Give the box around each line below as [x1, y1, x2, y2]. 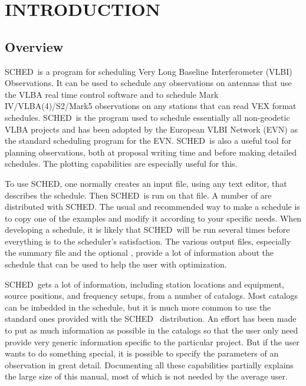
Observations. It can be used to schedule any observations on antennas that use [5, 77, 292, 89]
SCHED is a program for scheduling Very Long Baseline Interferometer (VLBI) [5, 65, 292, 77]
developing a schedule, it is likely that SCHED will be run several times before [5, 223, 290, 236]
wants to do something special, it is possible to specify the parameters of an [5, 347, 279, 359]
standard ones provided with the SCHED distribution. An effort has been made [5, 312, 297, 325]
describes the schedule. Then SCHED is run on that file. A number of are [5, 189, 272, 201]
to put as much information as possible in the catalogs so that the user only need [5, 324, 298, 336]
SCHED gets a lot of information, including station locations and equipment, [5, 278, 284, 290]
